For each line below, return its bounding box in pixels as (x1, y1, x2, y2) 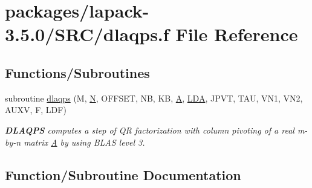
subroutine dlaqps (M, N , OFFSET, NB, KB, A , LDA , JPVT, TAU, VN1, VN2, (5, 91, 303, 104)
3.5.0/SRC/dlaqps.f (5, 22, 169, 47)
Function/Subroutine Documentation (5, 165, 241, 184)
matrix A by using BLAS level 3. (24, 135, 145, 148)
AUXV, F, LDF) (5, 103, 67, 116)
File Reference (175, 22, 298, 47)
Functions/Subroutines (5, 63, 150, 82)
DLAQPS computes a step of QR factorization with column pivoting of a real (5, 123, 294, 136)
